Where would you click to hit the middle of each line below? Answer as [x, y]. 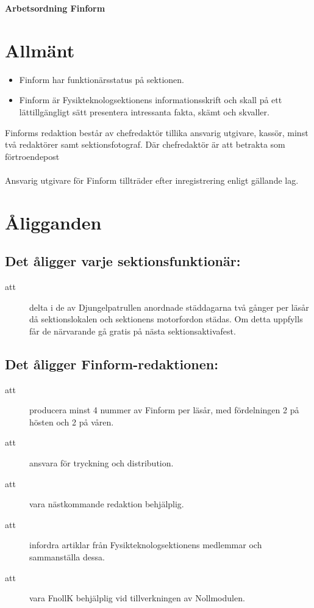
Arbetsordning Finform [55, 8]
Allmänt [40, 50]
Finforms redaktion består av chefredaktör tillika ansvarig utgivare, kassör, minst [157, 132]
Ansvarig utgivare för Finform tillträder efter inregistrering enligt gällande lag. [152, 180]
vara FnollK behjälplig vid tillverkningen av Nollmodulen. [137, 598]
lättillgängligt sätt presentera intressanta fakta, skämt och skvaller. [144, 111]
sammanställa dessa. [67, 556]
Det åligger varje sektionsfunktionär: [123, 261]
